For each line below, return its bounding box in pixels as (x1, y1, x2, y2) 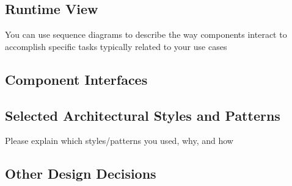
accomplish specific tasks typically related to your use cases (5, 40, 227, 52)
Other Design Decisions (5, 164, 156, 183)
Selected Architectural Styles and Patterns (5, 106, 280, 124)
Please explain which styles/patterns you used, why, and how (5, 134, 233, 147)
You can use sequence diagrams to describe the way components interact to (5, 28, 287, 41)
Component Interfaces (5, 70, 148, 88)
